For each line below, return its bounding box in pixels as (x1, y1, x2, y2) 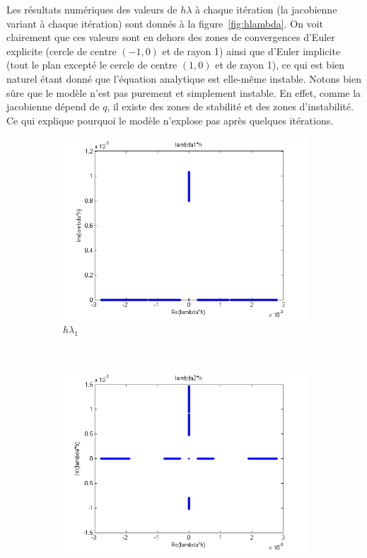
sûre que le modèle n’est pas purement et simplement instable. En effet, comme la (6, 85, 361, 100)
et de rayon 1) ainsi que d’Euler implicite (162, 43, 341, 58)
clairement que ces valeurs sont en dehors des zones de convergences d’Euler (6, 30, 335, 45)
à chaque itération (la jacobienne (195, 2, 337, 16)
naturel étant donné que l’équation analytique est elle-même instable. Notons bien (6, 71, 361, 86)
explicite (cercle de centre (6, 43, 117, 58)
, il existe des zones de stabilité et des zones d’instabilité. (107, 99, 354, 114)
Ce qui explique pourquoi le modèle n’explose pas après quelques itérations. (6, 112, 334, 127)
